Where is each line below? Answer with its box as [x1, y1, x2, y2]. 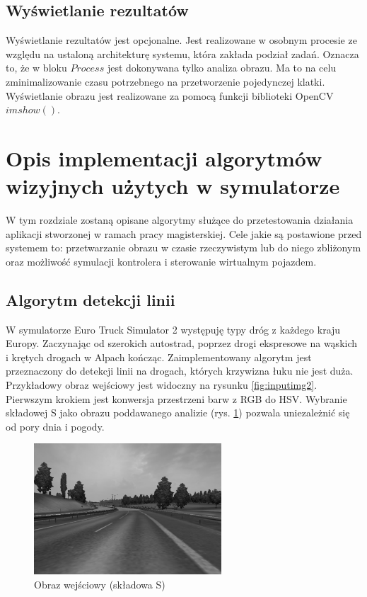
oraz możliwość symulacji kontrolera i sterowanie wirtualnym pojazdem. [6, 254, 317, 268]
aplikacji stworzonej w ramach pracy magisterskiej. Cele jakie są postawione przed [6, 226, 362, 241]
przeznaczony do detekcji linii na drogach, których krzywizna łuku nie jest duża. [6, 363, 354, 378]
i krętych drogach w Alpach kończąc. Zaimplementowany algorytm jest [6, 349, 312, 364]
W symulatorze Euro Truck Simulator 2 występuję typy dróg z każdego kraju [6, 322, 341, 336]
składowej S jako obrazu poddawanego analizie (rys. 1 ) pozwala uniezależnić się [6, 405, 350, 420]
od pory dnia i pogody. [6, 419, 105, 433]
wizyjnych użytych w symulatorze [6, 171, 340, 200]
